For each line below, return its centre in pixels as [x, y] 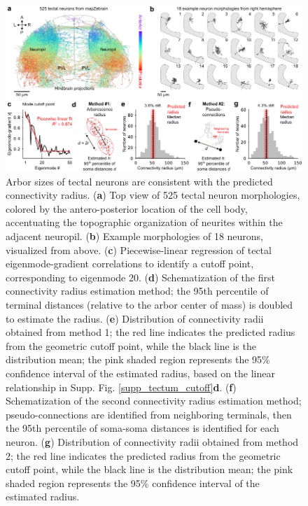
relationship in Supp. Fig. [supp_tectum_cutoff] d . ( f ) [121, 387]
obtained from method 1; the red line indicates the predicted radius [150, 332]
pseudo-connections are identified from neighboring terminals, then [149, 414]
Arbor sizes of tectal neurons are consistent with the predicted [139, 181]
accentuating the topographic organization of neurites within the [144, 222]
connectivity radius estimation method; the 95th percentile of [137, 291]
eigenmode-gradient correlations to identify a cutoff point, [130, 263]
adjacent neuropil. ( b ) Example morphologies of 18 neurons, [135, 236]
